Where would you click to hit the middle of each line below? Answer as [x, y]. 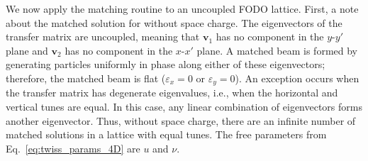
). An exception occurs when [297, 78]
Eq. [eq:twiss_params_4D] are [73, 148]
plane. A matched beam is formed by [277, 50]
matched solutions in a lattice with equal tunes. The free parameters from [166, 134]
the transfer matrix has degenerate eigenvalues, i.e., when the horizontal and [172, 93]
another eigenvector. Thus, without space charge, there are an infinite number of [181, 120]
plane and [27, 50]
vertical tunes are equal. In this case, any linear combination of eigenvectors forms [184, 107]
